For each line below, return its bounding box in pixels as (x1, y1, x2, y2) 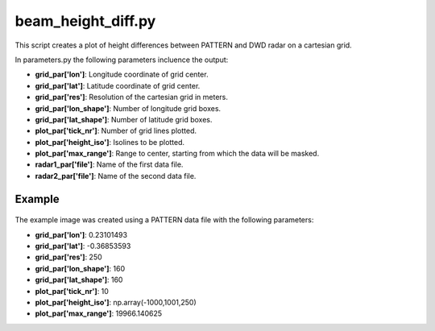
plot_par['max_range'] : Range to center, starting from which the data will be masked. (35, 149, 320, 159)
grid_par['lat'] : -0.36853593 (35, 242, 131, 251)
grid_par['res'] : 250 (35, 252, 102, 262)
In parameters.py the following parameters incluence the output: (14, 55, 229, 64)
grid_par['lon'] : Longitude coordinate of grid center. (35, 69, 209, 80)
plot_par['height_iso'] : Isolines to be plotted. (35, 137, 185, 147)
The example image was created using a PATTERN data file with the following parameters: (14, 215, 314, 225)
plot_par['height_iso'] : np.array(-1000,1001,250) (35, 297, 197, 307)
